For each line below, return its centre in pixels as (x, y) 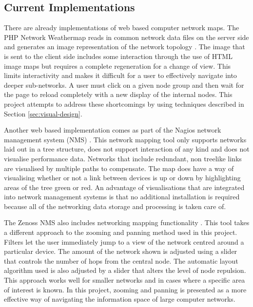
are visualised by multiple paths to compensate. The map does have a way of (119, 168)
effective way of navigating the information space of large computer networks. (120, 299)
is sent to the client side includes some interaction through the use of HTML (118, 56)
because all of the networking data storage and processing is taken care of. (115, 206)
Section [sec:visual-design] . (43, 113)
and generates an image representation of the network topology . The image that (125, 47)
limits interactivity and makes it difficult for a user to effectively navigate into (120, 75)
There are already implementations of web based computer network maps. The (122, 28)
